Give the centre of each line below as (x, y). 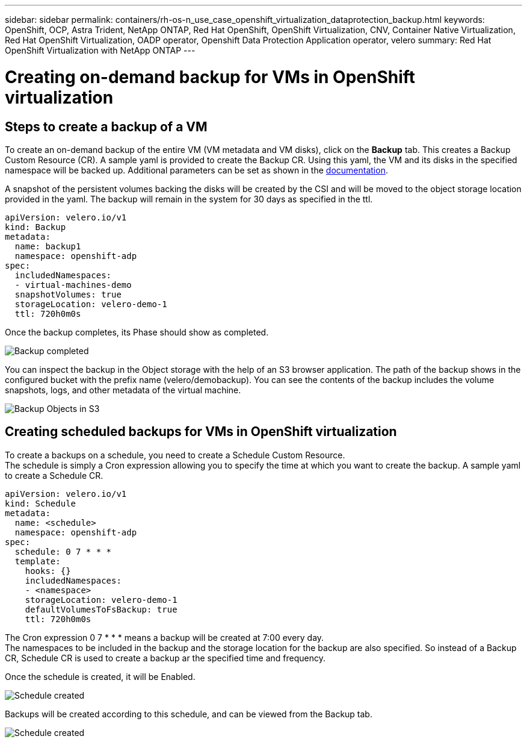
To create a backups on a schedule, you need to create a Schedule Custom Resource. (175, 455)
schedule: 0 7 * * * (63, 551)
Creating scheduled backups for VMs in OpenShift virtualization (201, 432)
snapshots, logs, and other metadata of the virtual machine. (123, 390)
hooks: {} (48, 571)
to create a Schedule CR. (54, 475)
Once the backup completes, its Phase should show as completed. (137, 332)
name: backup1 (48, 246)
